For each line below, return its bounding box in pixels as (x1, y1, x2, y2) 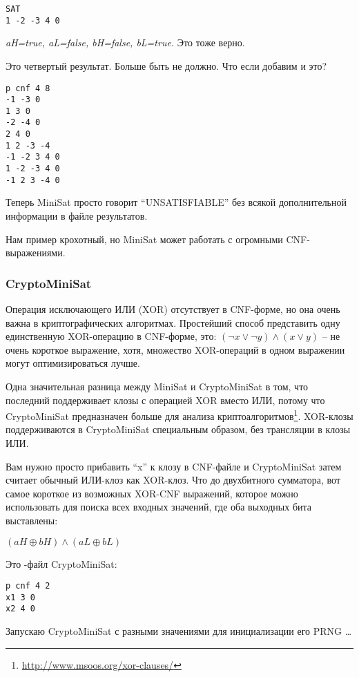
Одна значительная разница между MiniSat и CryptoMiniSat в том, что (6, 379, 309, 393)
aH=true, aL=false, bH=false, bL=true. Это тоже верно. (6, 35, 245, 50)
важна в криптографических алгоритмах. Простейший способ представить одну (6, 315, 340, 330)
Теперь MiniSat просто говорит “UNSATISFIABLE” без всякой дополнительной (6, 195, 347, 209)
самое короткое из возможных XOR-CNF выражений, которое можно (6, 486, 298, 500)
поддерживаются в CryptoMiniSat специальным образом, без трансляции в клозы (6, 422, 351, 437)
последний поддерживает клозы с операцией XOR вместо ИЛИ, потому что (6, 392, 325, 407)
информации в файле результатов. (6, 209, 148, 222)
